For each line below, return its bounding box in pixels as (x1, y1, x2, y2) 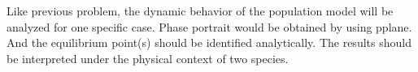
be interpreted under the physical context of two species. (7, 49, 289, 66)
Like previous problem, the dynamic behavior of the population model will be (7, 2, 394, 19)
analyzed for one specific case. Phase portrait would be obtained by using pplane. (7, 18, 412, 35)
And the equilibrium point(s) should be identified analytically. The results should (7, 34, 411, 51)
